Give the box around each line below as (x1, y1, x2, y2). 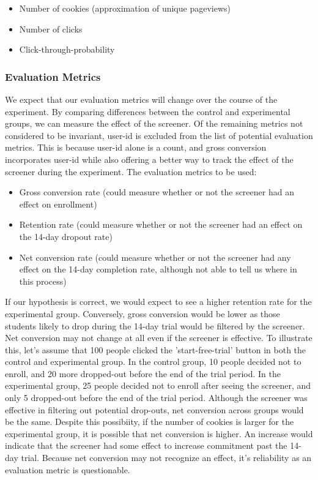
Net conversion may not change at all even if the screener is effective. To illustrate (5, 331, 312, 344)
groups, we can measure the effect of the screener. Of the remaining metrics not (5, 117, 303, 130)
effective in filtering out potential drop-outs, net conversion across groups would (5, 403, 304, 416)
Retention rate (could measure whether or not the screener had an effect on (19, 218, 303, 231)
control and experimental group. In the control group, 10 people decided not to (5, 355, 301, 368)
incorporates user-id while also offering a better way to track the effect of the (5, 152, 294, 165)
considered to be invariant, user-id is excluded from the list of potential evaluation (5, 129, 313, 141)
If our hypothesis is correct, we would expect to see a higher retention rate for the (5, 295, 312, 308)
